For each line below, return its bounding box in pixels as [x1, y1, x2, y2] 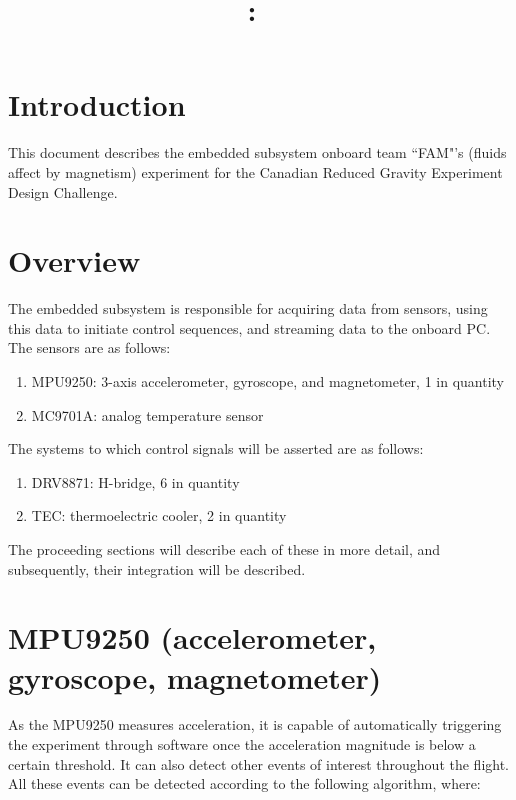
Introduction [8, 84, 186, 125]
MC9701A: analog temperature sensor [31, 404, 264, 425]
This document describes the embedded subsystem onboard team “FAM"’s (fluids [8, 142, 507, 163]
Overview [8, 240, 141, 281]
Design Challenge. [8, 181, 118, 202]
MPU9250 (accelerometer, [8, 617, 377, 658]
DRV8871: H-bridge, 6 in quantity [31, 471, 240, 492]
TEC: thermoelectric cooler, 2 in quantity [31, 505, 287, 526]
